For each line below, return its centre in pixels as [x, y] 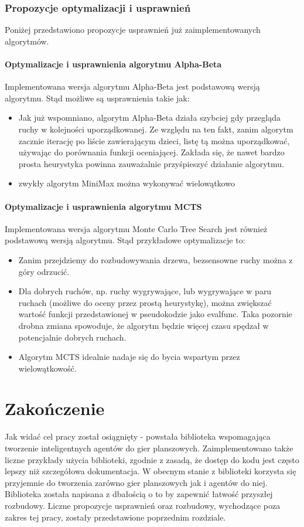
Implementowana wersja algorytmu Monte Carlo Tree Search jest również [136, 228]
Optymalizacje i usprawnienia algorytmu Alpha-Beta [113, 64]
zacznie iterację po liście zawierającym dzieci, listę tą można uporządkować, [154, 140]
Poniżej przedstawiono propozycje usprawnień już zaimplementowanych [133, 30]
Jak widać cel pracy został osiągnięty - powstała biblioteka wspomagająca [138, 436]
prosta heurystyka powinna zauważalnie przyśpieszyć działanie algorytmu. [151, 163]
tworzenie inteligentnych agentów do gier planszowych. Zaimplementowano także [149, 448]
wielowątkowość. [47, 368]
